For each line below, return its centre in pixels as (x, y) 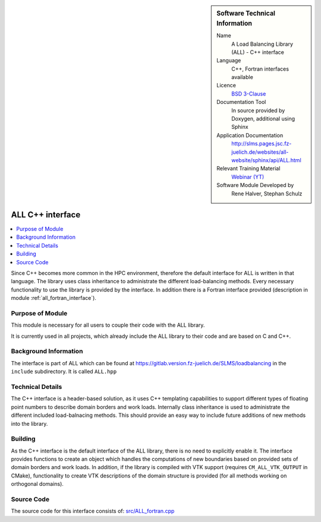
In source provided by (258, 110)
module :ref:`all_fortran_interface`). (53, 298)
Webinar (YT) (248, 177)
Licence (226, 86)
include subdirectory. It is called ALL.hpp (64, 372)
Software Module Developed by (255, 185)
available (243, 77)
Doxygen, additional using (263, 119)
